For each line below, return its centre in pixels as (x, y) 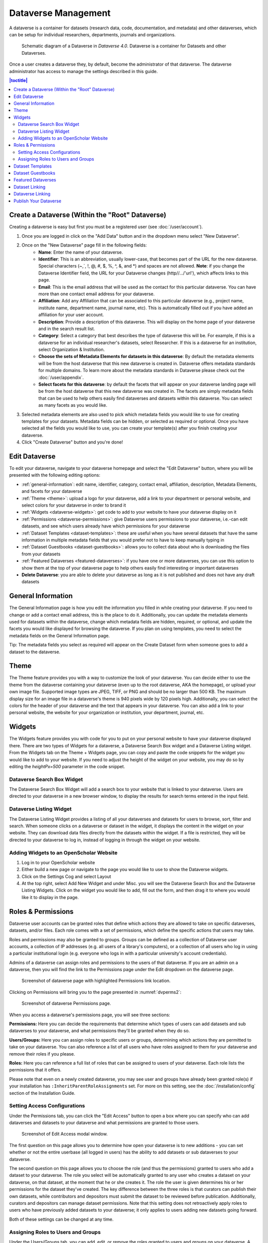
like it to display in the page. (50, 897)
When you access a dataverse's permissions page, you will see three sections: (90, 1015)
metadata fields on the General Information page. (60, 635)
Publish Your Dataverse (37, 201)
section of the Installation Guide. (42, 1093)
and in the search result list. (67, 329)
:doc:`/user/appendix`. (61, 377)
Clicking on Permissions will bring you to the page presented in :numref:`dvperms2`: (95, 992)
